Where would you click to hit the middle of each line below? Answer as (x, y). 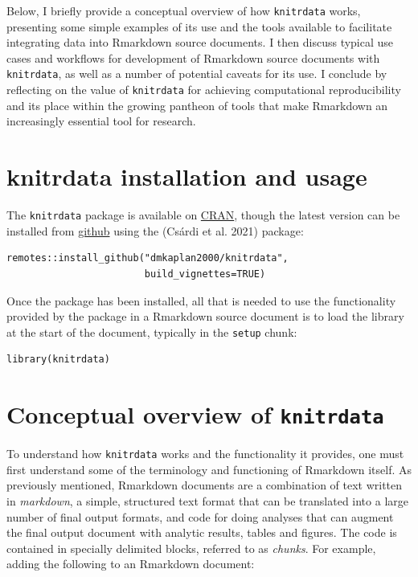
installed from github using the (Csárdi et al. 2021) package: (155, 230)
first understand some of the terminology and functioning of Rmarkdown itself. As (209, 469)
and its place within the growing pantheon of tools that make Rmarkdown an (197, 105)
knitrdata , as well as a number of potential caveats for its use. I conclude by (197, 74)
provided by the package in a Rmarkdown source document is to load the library (205, 316)
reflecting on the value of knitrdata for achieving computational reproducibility (204, 90)
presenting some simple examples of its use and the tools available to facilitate (199, 26)
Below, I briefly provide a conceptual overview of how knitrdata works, (184, 10)
